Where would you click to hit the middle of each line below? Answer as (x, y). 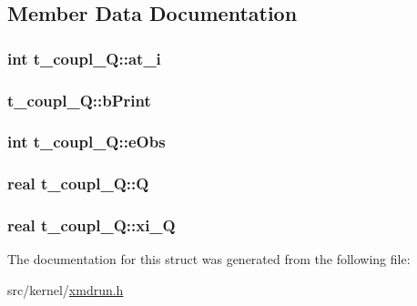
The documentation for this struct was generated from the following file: (209, 259)
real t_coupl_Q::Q (78, 184)
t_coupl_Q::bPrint (79, 100)
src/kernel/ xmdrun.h (66, 289)
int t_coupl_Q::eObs (86, 142)
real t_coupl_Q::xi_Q (92, 225)
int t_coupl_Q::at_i (84, 58)
